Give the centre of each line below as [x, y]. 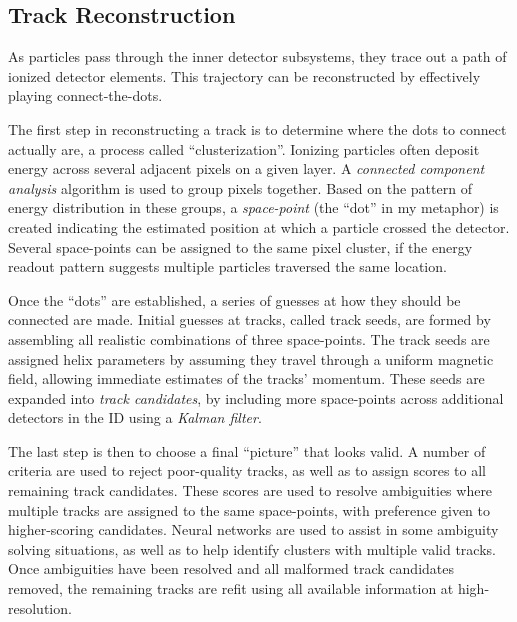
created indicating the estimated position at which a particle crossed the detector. [259, 226]
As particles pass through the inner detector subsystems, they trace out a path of [257, 56]
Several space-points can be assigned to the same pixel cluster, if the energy [240, 246]
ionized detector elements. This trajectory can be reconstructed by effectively [244, 75]
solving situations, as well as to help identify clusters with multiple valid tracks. [252, 548]
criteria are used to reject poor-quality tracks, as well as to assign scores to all [247, 470]
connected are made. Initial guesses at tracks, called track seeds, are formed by [249, 319]
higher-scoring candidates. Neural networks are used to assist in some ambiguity [253, 529]
